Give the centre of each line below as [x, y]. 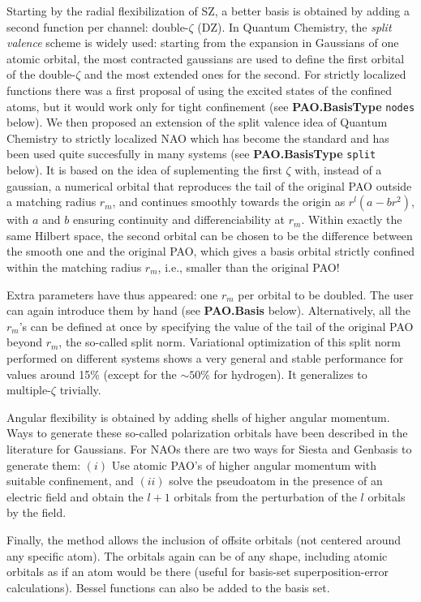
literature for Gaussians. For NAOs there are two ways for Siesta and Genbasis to [209, 448]
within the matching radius [74, 267]
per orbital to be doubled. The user [326, 294]
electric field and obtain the [75, 496]
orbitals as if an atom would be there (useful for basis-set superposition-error [198, 572]
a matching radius [52, 202]
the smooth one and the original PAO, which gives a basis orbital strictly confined [211, 251]
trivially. [80, 390]
